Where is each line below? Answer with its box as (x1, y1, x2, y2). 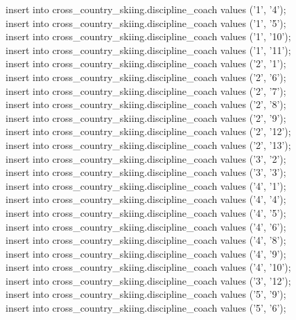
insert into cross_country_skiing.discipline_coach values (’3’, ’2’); (6, 151, 286, 166)
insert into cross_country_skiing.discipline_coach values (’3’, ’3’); (6, 165, 286, 179)
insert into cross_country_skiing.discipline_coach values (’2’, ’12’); (6, 124, 291, 139)
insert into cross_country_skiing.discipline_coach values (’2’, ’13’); (6, 137, 291, 152)
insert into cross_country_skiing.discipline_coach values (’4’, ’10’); (6, 260, 291, 274)
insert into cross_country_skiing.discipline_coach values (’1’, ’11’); (6, 42, 291, 57)
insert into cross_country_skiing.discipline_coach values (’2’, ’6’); (6, 69, 286, 84)
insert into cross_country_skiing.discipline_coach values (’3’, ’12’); (6, 273, 291, 287)
